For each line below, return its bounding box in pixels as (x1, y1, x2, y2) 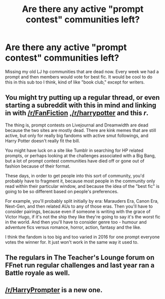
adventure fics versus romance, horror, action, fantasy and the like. (5, 224, 141, 230)
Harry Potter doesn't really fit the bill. (5, 137, 80, 144)
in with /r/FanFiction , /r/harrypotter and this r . (5, 109, 149, 117)
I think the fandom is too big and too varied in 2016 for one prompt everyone (5, 234, 160, 240)
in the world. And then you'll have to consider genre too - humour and (5, 219, 147, 225)
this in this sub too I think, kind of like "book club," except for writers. (5, 79, 145, 85)
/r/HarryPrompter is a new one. (5, 286, 103, 294)
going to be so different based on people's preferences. (5, 188, 119, 194)
